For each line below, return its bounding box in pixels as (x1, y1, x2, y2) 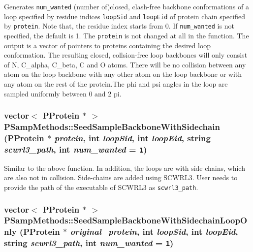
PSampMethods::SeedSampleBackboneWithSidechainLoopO (4, 214, 248, 226)
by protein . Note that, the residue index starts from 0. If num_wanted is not (4, 21, 234, 31)
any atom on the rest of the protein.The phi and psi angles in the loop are (4, 79, 228, 89)
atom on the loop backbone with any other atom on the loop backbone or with (4, 69, 242, 79)
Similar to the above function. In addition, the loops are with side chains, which (4, 162, 245, 173)
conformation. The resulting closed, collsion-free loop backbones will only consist (4, 50, 248, 60)
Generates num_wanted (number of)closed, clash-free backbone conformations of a (4, 1, 249, 11)
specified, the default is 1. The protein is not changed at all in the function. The (4, 30, 249, 40)
